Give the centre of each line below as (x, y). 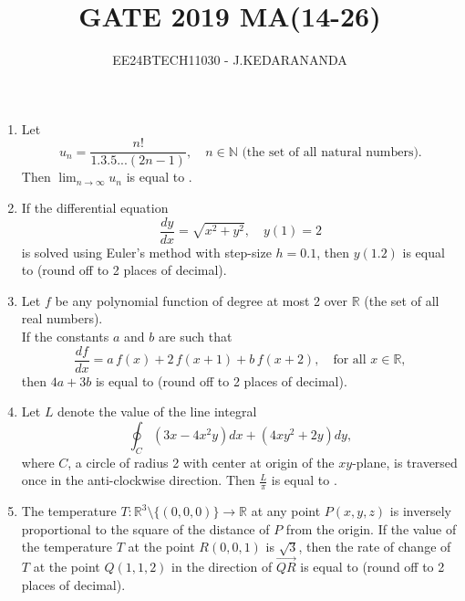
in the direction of (222, 567)
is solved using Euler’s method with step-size (146, 252)
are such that (195, 336)
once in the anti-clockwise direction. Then (138, 480)
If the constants (65, 336)
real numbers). (62, 318)
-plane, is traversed (405, 462)
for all (350, 360)
